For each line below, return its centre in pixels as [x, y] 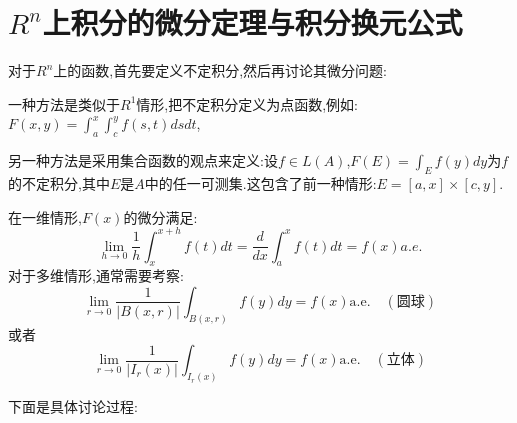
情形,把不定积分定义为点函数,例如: [247, 103]
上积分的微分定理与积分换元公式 [252, 22]
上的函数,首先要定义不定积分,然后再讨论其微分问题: [220, 70]
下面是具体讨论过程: [73, 406]
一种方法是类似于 [64, 103]
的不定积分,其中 [59, 182]
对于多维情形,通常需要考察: [96, 275]
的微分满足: [160, 216]
